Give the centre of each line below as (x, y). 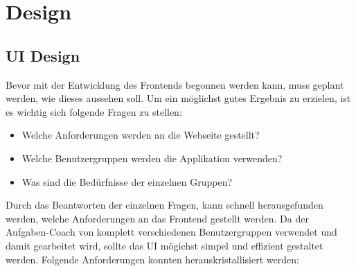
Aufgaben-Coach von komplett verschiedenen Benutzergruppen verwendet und (171, 232)
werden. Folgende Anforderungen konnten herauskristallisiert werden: (152, 259)
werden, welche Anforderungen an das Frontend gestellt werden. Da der (157, 218)
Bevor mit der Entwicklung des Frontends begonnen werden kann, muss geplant (175, 84)
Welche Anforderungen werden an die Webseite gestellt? (141, 135)
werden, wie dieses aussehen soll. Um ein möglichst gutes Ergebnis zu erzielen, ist (178, 98)
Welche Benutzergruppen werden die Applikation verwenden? (152, 158)
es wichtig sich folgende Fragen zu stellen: (94, 111)
